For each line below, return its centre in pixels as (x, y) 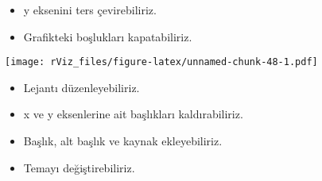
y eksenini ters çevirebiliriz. (90, 10)
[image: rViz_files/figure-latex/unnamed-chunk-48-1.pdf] (161, 62)
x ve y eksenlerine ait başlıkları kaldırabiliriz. (133, 114)
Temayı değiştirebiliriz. (79, 167)
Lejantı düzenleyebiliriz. (81, 87)
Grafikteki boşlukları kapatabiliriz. (108, 36)
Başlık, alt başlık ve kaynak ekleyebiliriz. (123, 141)
